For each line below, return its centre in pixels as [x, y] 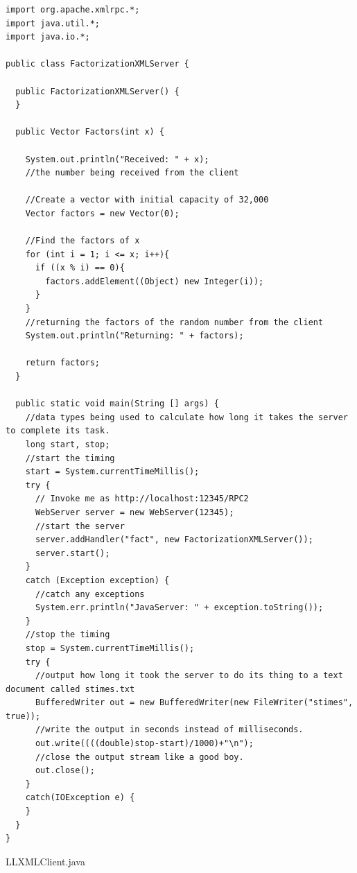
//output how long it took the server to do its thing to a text [189, 676]
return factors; [63, 363]
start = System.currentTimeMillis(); [112, 472]
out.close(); [65, 771]
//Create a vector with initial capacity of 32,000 [147, 200]
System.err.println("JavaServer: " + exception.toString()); [179, 608]
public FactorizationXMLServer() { [97, 91]
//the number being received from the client [132, 173]
